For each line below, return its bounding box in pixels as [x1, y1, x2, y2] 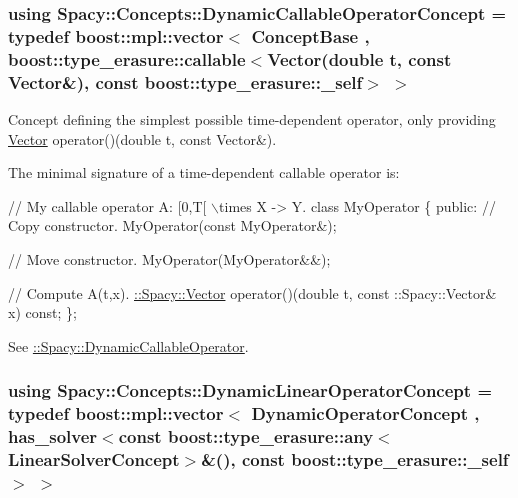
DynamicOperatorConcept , [251, 401, 480, 426]
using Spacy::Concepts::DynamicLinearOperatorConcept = [8, 378, 493, 403]
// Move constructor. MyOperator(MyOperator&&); [8, 248, 331, 269]
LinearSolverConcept [8, 447, 180, 472]
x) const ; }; [8, 302, 77, 323]
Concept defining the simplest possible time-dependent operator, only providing [8, 108, 496, 129]
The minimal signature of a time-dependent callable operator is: [8, 162, 400, 183]
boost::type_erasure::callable [8, 46, 246, 71]
